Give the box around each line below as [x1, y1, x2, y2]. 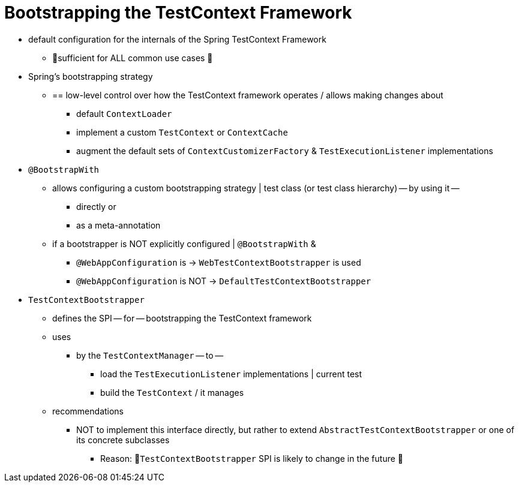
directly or [76, 201, 116, 212]
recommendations [52, 405, 124, 416]
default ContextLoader [76, 108, 172, 119]
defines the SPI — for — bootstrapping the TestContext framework [52, 312, 312, 323]
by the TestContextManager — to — [76, 350, 224, 360]
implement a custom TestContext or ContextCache [76, 127, 288, 137]
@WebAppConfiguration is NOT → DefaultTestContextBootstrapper [76, 275, 371, 286]
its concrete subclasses [76, 434, 170, 445]
